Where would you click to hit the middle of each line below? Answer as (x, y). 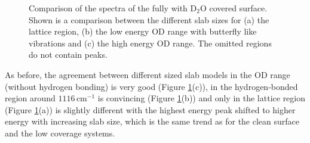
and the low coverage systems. (60, 133)
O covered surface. (234, 8)
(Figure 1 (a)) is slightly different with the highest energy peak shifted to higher (150, 109)
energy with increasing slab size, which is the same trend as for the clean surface (152, 121)
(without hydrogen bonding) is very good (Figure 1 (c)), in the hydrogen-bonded (151, 86)
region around (30, 98)
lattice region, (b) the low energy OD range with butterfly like (143, 31)
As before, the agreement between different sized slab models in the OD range (148, 74)
